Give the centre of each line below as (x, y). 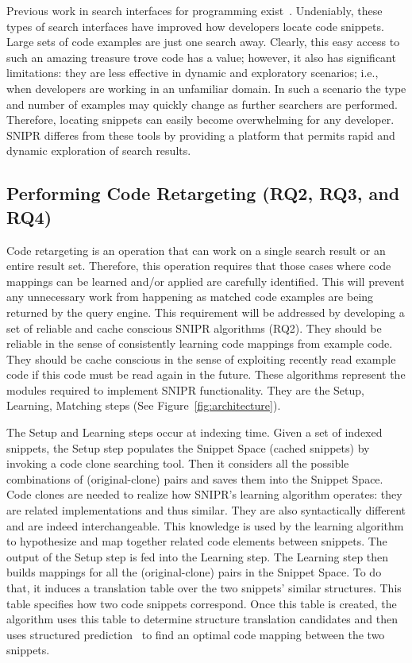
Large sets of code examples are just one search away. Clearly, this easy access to (203, 42)
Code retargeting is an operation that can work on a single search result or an (196, 250)
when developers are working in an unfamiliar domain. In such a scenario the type (206, 88)
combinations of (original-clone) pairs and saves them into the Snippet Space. (195, 478)
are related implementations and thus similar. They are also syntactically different (206, 510)
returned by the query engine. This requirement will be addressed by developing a (206, 312)
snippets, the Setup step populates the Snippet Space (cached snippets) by (188, 447)
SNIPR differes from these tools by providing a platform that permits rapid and (201, 135)
